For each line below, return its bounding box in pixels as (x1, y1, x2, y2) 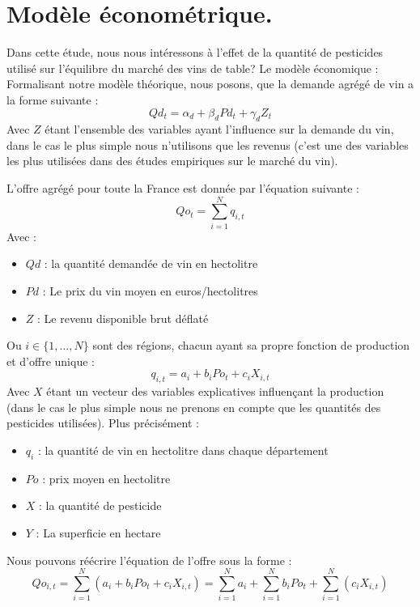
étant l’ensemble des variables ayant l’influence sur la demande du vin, (45, 121, 394, 138)
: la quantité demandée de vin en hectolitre (44, 255, 258, 272)
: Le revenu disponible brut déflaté (37, 309, 209, 326)
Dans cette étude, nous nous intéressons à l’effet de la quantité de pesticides (6, 44, 384, 61)
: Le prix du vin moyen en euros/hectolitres (42, 282, 258, 299)
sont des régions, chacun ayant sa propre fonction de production (92, 337, 410, 354)
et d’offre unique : (6, 352, 95, 369)
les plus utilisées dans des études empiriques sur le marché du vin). (6, 152, 338, 169)
